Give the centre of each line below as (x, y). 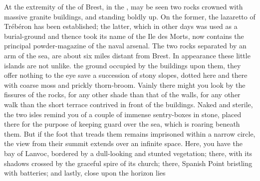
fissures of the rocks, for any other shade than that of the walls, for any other (122, 94)
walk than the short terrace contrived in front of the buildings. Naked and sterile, (129, 104)
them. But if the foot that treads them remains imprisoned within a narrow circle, (130, 133)
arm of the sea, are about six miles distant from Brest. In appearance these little (127, 55)
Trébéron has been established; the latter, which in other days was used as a (121, 26)
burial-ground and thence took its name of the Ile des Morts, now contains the (124, 36)
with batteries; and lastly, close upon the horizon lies (85, 173)
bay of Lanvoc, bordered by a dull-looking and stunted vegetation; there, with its (128, 153)
